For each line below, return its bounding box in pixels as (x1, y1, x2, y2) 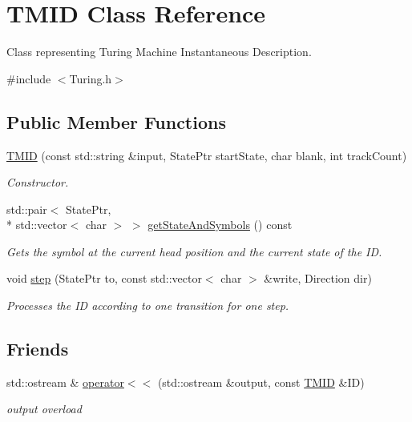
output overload (6, 400, 82, 417)
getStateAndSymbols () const (147, 216, 293, 233)
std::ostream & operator (6, 373, 124, 390)
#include (6, 70, 51, 86)
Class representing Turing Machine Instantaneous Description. (6, 43, 312, 60)
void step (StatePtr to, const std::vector (6, 270, 202, 287)
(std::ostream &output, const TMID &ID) (157, 373, 365, 390)
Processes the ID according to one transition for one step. (6, 297, 289, 314)
